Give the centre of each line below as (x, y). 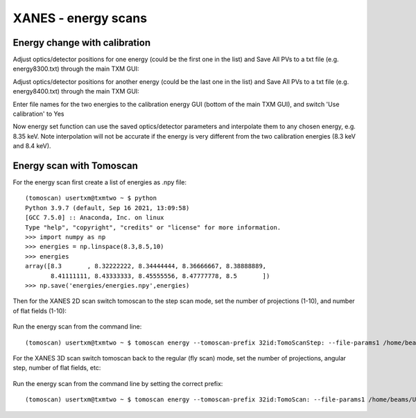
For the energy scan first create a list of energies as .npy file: (100, 182)
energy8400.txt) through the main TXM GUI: (76, 92)
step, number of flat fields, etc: (57, 368)
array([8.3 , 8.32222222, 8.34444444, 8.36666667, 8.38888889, (146, 266)
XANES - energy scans (80, 18)
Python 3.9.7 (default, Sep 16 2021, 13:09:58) (107, 208)
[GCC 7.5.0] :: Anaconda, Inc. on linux (95, 218)
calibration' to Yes (39, 114)
